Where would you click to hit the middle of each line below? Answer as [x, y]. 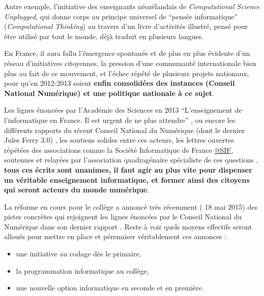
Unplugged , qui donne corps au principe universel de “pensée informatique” [121, 16]
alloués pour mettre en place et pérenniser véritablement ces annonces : [115, 236]
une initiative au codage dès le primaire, [79, 254]
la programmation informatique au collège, [82, 270]
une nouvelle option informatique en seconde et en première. [110, 288]
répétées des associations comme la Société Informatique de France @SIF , [119, 150]
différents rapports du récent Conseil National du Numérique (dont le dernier [124, 130]
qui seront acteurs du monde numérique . [77, 190]
